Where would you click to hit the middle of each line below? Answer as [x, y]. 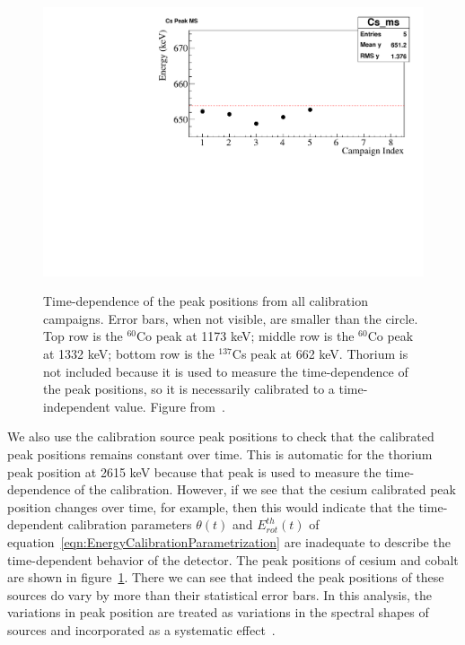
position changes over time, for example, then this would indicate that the [211, 506]
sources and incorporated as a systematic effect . [141, 629]
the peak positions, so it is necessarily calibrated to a [189, 389]
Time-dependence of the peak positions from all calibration [206, 301]
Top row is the [83, 336]
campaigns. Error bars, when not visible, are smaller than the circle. [231, 318]
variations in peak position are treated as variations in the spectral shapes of [218, 612]
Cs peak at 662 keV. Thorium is [320, 354]
